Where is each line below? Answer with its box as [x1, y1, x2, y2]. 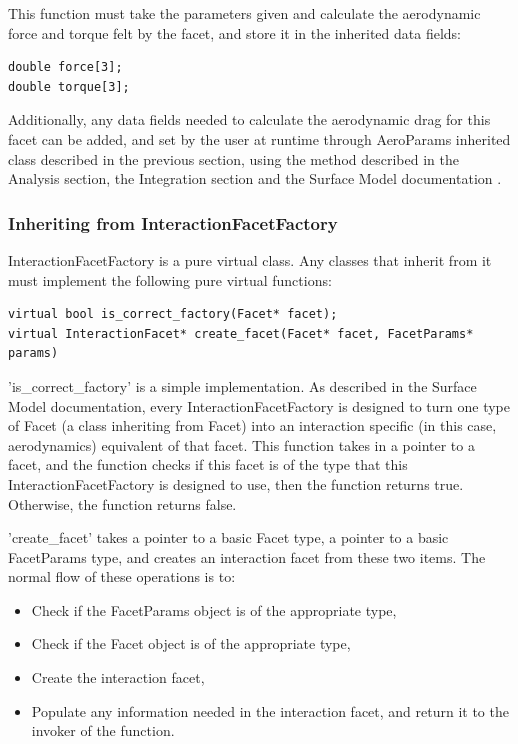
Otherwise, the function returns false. [8, 493, 237, 514]
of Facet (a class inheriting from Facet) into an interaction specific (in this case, [8, 415, 497, 436]
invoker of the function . [31, 720, 175, 741]
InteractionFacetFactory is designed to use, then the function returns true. [8, 473, 464, 494]
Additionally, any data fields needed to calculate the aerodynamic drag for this [8, 109, 491, 130]
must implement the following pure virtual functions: [8, 269, 332, 290]
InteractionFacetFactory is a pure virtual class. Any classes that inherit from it [8, 249, 492, 270]
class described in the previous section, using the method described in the [8, 148, 459, 169]
